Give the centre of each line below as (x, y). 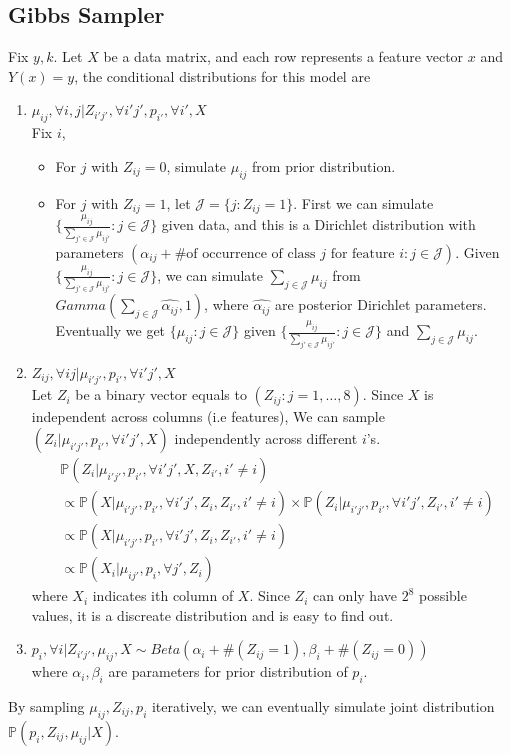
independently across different (266, 438)
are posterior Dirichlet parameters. (380, 304)
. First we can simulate (363, 202)
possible (442, 595)
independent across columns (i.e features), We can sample (208, 416)
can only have (354, 595)
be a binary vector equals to (161, 394)
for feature (362, 253)
